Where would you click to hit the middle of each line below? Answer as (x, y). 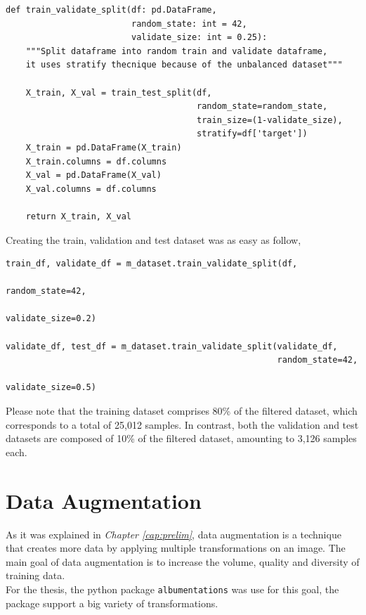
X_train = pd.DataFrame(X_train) (104, 147)
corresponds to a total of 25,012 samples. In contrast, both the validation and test (182, 424)
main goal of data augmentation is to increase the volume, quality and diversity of (183, 561)
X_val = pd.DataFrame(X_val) (93, 175)
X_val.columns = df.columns (91, 189)
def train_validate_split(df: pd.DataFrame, (111, 10)
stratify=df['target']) (252, 134)
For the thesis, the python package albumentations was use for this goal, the (172, 589)
